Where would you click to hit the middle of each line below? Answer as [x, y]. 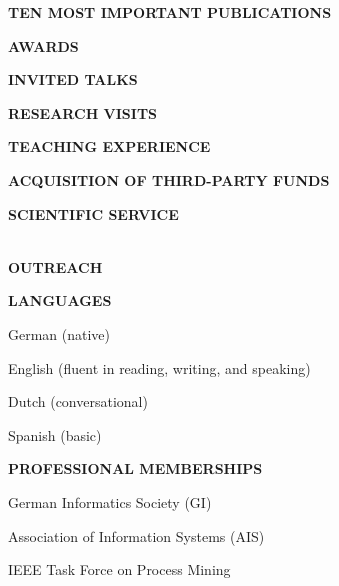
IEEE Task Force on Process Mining [119, 569]
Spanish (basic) [55, 434]
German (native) [59, 333]
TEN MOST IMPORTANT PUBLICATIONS [170, 12]
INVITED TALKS [73, 79]
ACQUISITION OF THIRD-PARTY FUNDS [169, 179]
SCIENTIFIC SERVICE [93, 213]
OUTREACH [55, 266]
